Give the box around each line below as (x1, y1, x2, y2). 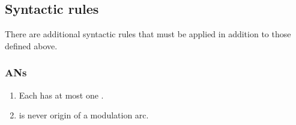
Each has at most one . (19, 88, 104, 101)
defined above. (5, 39, 58, 52)
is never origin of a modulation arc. (19, 109, 149, 121)
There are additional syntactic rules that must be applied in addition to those (5, 28, 291, 40)
